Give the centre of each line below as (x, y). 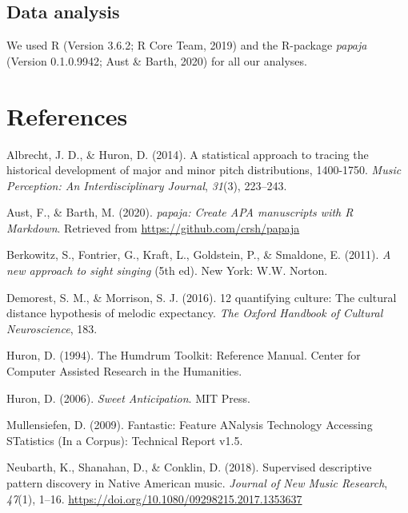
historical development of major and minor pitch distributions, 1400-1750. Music (204, 170)
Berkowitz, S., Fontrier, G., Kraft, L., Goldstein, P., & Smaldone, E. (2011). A (199, 255)
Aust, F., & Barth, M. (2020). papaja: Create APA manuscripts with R (180, 212)
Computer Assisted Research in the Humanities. (124, 371)
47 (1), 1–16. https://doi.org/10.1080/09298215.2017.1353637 (154, 498)
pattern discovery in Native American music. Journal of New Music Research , (197, 483)
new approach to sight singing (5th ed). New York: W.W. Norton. (167, 270)
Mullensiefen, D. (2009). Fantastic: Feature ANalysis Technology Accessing (190, 425)
